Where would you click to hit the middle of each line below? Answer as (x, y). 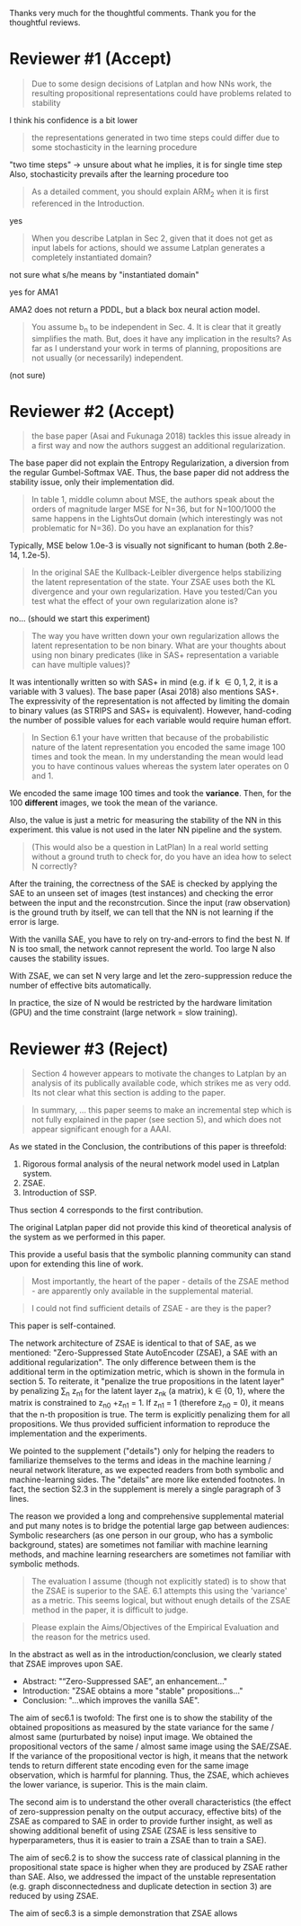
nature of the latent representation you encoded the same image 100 (158, 747)
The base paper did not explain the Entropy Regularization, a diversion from (149, 463)
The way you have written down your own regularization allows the (155, 636)
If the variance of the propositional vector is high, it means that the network (149, 1756)
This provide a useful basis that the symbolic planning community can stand (150, 1255)
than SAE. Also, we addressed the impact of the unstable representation (143, 1877)
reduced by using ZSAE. (54, 1896)
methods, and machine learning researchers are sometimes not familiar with (150, 1554)
